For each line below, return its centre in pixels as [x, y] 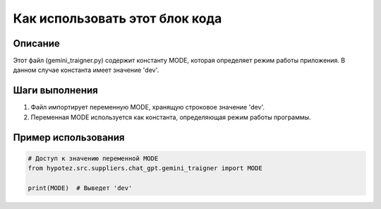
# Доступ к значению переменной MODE [93, 158]
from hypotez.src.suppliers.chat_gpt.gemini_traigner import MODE [145, 168]
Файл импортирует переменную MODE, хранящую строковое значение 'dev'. [147, 107]
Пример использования [69, 137]
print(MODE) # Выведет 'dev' [80, 188]
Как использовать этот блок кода [117, 18]
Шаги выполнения [55, 91]
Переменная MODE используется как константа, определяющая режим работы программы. [171, 117]
